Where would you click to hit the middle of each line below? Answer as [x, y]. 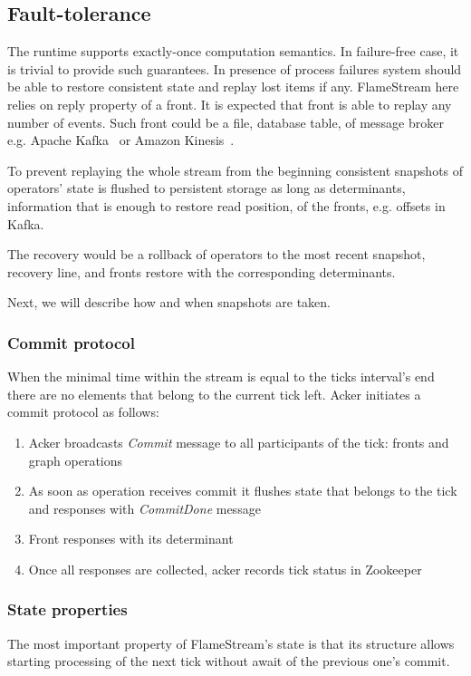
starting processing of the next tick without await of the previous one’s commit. [229, 661]
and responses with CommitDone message [144, 508]
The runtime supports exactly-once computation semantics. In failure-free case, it [233, 51]
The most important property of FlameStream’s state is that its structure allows [231, 643]
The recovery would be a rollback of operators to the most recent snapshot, [216, 254]
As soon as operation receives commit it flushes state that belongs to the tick [243, 491]
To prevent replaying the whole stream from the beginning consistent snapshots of [235, 170]
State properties [67, 609]
